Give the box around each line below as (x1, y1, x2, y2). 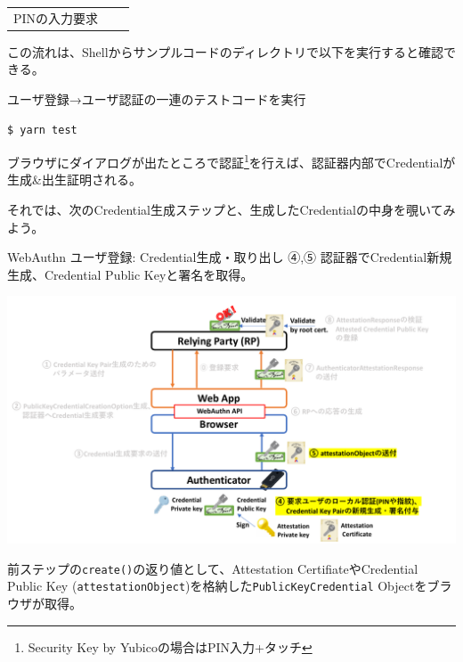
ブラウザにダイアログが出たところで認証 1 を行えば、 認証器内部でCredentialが (7, 151, 456, 171)
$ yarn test (7, 123, 77, 136)
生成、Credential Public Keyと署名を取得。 (7, 265, 254, 283)
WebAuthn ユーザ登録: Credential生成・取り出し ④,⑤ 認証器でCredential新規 (7, 248, 452, 266)
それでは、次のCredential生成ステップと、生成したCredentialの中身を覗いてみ (7, 200, 456, 219)
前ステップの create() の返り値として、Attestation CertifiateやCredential (7, 559, 418, 577)
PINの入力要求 (13, 8, 99, 27)
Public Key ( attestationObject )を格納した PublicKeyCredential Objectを (7, 576, 427, 595)
